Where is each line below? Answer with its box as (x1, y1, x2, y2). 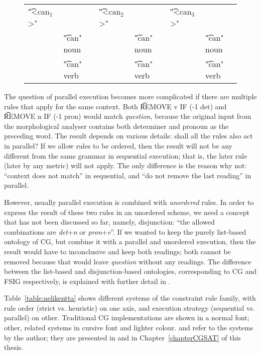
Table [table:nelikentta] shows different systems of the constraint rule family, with (4, 293, 256, 303)
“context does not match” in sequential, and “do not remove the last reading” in (4, 170, 251, 180)
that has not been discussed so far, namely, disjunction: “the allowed (4, 217, 215, 227)
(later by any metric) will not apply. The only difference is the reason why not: (4, 160, 247, 171)
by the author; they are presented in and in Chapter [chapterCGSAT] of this (4, 332, 241, 342)
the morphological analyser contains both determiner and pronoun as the (4, 120, 229, 131)
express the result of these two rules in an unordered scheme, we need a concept (4, 206, 250, 217)
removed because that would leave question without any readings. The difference (4, 256, 251, 266)
